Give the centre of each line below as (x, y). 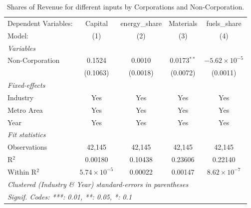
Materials (183, 23)
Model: (18, 35)
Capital (97, 23)
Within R (22, 171)
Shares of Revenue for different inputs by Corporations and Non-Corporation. (125, 6)
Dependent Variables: (40, 23)
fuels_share (224, 23)
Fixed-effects (26, 85)
